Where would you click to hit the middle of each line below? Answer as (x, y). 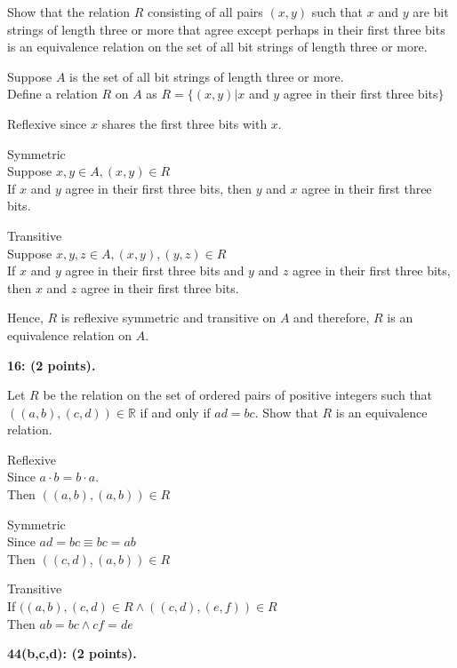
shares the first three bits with (184, 123)
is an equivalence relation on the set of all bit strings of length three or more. (217, 47)
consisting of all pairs (205, 12)
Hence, (25, 318)
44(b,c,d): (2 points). (72, 653)
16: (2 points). (52, 365)
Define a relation (52, 94)
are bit (431, 12)
